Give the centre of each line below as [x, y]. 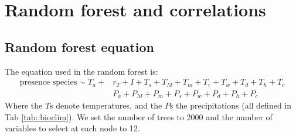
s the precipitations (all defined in [231, 105]
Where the [24, 105]
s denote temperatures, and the [106, 105]
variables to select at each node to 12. [72, 128]
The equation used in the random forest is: [81, 71]
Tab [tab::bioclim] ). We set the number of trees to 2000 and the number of [139, 116]
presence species [48, 83]
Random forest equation [79, 46]
